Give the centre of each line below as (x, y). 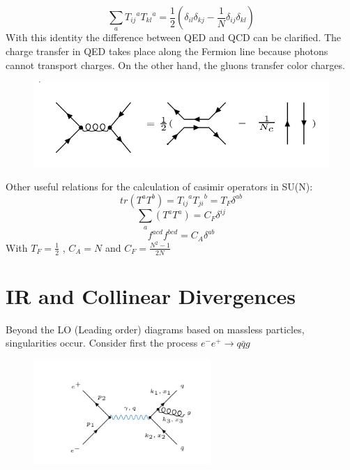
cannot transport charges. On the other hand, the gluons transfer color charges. (175, 65)
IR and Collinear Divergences (151, 295)
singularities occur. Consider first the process (102, 343)
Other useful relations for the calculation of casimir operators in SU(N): (159, 187)
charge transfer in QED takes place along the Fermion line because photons (167, 51)
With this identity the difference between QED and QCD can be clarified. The (174, 37)
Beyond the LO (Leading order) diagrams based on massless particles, (155, 329)
